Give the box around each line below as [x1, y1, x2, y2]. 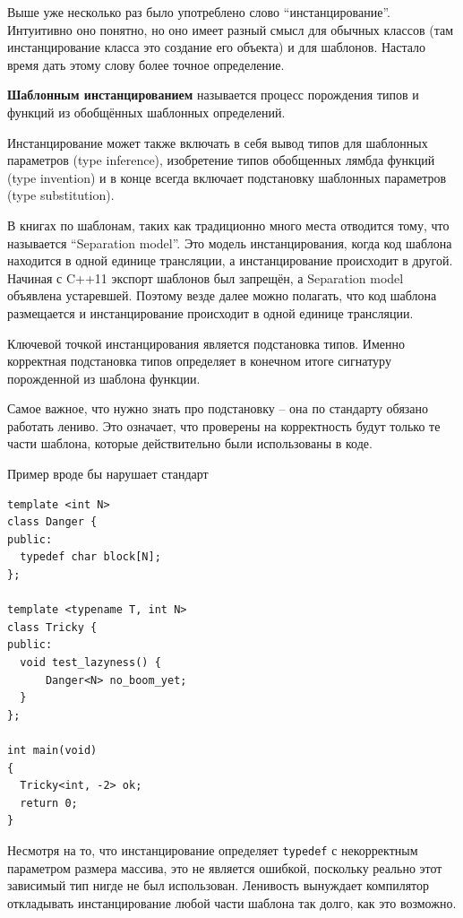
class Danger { [7, 515, 98, 529]
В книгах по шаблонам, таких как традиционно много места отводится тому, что [7, 215, 450, 234]
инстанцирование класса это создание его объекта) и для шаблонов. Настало [7, 38, 426, 56]
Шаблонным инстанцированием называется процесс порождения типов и [7, 85, 419, 104]
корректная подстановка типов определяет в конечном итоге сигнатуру [7, 351, 391, 370]
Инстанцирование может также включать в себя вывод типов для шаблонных [7, 133, 428, 152]
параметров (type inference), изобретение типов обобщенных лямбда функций [7, 151, 435, 169]
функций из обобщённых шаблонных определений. [7, 102, 286, 121]
